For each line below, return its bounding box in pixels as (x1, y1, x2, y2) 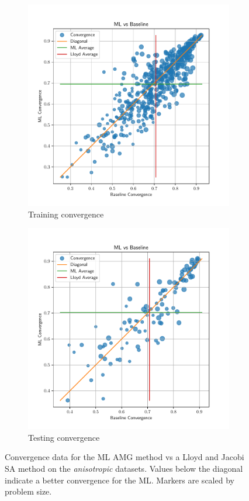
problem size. (5, 485, 52, 497)
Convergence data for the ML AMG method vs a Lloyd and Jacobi (5, 451, 244, 463)
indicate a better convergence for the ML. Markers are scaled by (5, 474, 234, 486)
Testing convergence (28, 431, 100, 443)
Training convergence (28, 208, 104, 220)
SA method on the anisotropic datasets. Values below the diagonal (5, 462, 243, 474)
